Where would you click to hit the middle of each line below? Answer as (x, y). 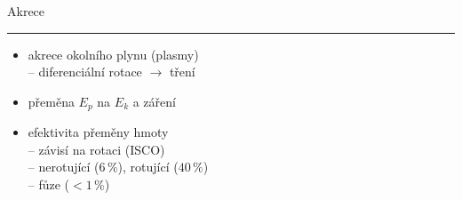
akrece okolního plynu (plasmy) (113, 54)
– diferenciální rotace (85, 72)
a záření (154, 101)
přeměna (51, 101)
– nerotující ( (64, 167)
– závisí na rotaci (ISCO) (96, 149)
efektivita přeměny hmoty (98, 132)
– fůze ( (49, 184)
